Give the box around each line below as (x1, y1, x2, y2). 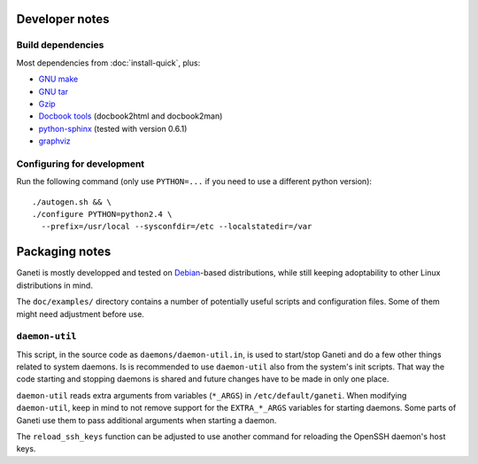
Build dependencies (16, 39, 104, 51)
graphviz (38, 135, 71, 146)
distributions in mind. (16, 280, 93, 290)
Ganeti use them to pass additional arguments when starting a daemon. (16, 414, 277, 425)
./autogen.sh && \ (32, 197, 112, 207)
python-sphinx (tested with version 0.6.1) (38, 123, 188, 134)
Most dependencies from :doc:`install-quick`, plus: (16, 58, 201, 68)
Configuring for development (16, 158, 145, 170)
